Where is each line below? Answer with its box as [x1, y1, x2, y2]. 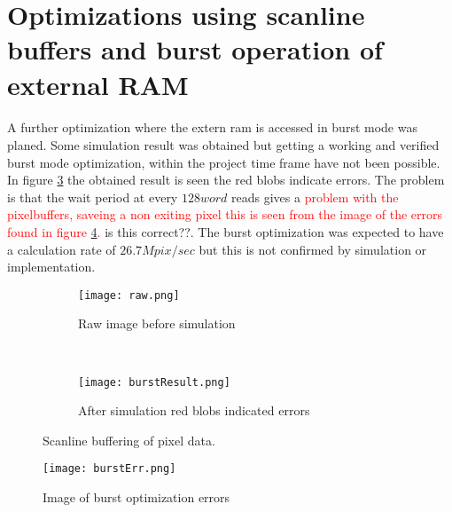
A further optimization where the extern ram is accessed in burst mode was [7, 118, 417, 137]
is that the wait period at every [7, 187, 178, 206]
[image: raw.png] [78, 288, 180, 302]
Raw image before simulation [78, 314, 236, 333]
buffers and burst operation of [7, 31, 383, 67]
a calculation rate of [7, 240, 116, 258]
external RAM [7, 66, 189, 102]
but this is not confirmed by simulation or [199, 240, 427, 258]
